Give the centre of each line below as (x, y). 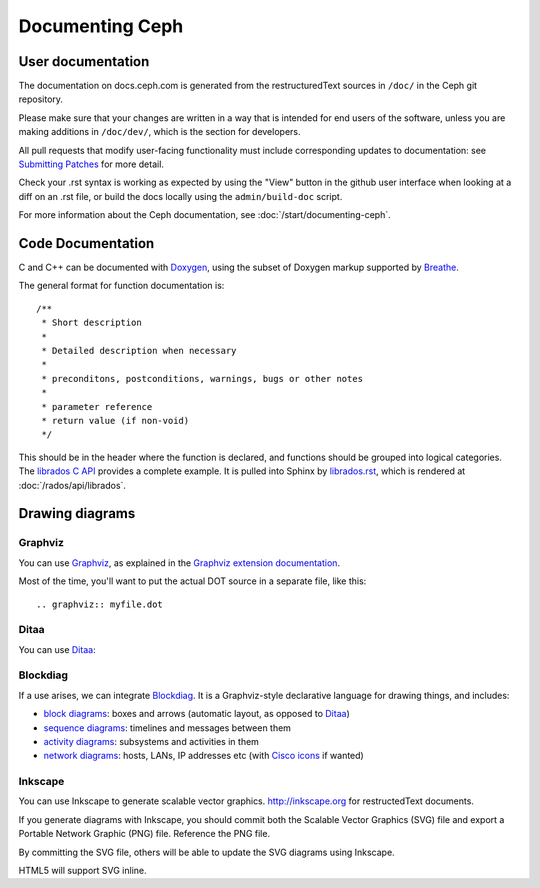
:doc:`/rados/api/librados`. (72, 485)
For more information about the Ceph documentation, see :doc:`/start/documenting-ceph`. (204, 215)
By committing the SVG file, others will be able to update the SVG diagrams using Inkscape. (206, 852)
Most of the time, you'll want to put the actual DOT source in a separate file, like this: (192, 581)
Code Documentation (86, 243)
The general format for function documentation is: (121, 286)
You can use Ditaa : (57, 649)
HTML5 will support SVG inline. (82, 871)
